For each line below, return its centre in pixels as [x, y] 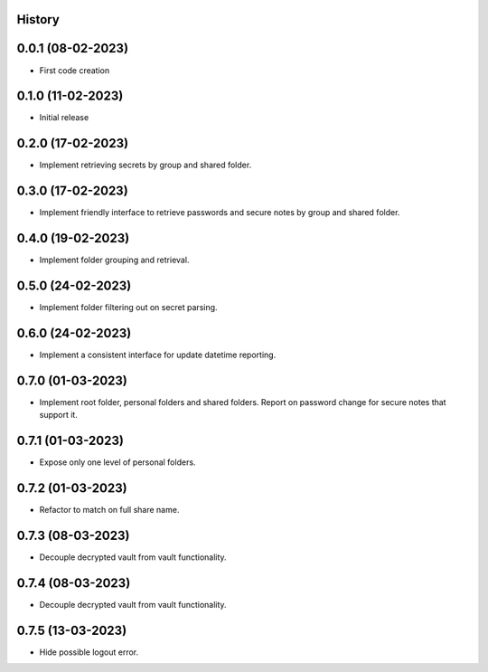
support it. [59, 415]
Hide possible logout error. [89, 652]
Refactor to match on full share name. [109, 510]
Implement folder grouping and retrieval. [114, 260]
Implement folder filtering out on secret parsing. [128, 308]
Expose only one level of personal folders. [117, 462]
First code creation [75, 70]
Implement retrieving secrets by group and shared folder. [145, 165]
